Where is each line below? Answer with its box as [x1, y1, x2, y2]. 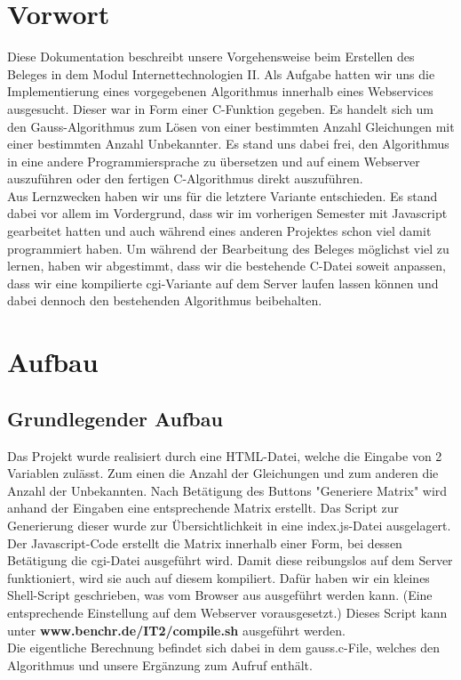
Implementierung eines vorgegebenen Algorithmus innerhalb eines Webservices [7, 82, 433, 101]
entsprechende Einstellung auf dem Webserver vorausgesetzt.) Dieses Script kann [7, 603, 448, 621]
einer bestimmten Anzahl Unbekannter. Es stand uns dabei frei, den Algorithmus [7, 134, 449, 153]
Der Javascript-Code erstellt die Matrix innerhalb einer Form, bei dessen [7, 533, 402, 552]
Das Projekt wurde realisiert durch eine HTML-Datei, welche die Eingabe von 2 [7, 446, 442, 465]
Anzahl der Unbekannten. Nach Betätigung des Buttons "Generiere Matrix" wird [7, 481, 448, 499]
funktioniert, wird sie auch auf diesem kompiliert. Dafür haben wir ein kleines [7, 568, 430, 587]
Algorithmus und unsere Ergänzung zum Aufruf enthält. [7, 655, 313, 674]
